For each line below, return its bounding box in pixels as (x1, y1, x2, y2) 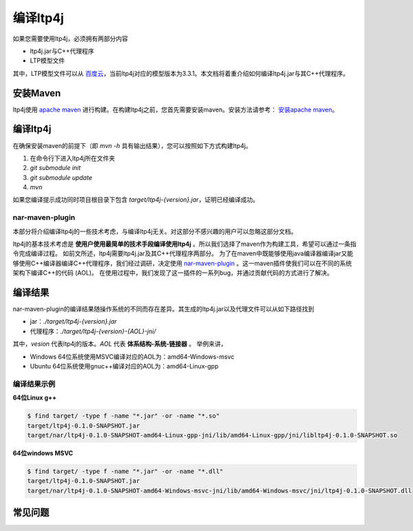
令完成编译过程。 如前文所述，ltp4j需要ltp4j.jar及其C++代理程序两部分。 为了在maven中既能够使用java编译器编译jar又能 (12, 249, 354, 258)
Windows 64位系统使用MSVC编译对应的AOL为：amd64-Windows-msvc (30, 352, 235, 361)
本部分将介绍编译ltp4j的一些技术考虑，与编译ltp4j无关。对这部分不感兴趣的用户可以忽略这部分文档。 (12, 227, 297, 236)
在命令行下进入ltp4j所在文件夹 (30, 154, 116, 162)
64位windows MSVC (12, 448, 74, 457)
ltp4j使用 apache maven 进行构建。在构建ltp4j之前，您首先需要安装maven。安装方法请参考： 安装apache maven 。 (12, 105, 339, 114)
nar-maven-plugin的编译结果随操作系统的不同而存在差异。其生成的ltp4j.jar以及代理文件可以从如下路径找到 (12, 305, 315, 313)
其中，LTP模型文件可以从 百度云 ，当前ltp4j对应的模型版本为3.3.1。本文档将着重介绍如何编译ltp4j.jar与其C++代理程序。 (12, 69, 350, 77)
